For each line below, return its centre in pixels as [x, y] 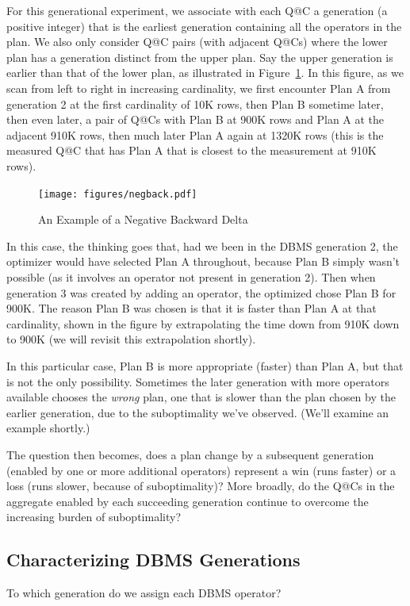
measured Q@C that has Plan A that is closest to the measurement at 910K [192, 150]
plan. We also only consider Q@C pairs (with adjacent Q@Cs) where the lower [197, 42]
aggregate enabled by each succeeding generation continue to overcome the [188, 501]
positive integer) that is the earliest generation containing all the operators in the [204, 26]
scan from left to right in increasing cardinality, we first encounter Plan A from [199, 88]
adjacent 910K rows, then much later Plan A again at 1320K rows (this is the [195, 134]
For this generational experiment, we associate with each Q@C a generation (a [197, 10]
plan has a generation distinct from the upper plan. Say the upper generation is [200, 57]
